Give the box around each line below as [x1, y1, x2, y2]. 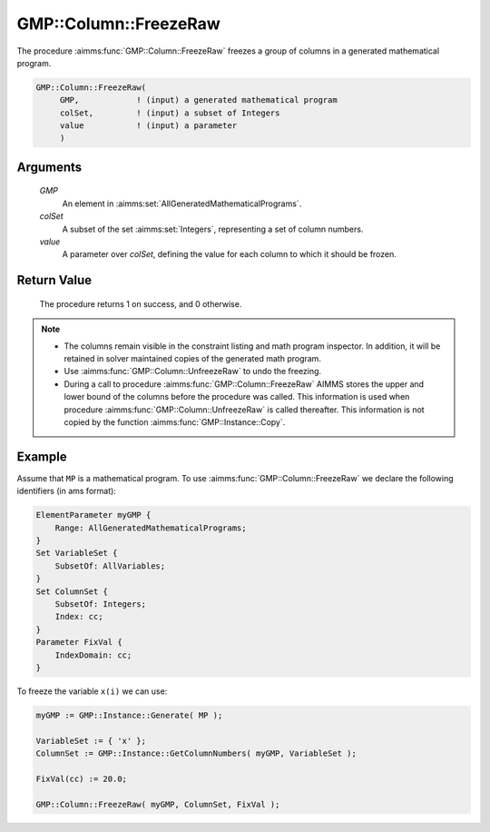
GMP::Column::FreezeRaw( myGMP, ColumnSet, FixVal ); [35, 799, 280, 809]
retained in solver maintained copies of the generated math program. [64, 353, 322, 364]
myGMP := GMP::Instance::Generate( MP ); [35, 709, 223, 720]
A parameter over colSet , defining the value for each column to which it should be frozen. [62, 249, 397, 260]
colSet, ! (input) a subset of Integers [59, 107, 280, 118]
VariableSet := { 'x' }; [35, 736, 147, 746]
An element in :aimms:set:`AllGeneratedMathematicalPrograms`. [62, 198, 302, 209]
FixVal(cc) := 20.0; [35, 773, 127, 784]
